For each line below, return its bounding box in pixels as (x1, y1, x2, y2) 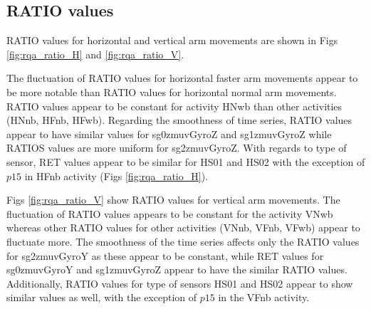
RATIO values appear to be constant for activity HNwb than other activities (6, 98, 343, 113)
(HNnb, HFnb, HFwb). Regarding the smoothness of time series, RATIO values (6, 112, 352, 127)
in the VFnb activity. (218, 290, 310, 305)
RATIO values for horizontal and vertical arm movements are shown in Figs (6, 33, 338, 48)
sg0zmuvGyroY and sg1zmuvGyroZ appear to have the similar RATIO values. (6, 262, 348, 277)
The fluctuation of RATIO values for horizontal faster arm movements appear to (6, 70, 358, 85)
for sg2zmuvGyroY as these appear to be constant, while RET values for (6, 248, 324, 263)
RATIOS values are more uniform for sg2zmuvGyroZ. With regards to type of (6, 140, 347, 155)
